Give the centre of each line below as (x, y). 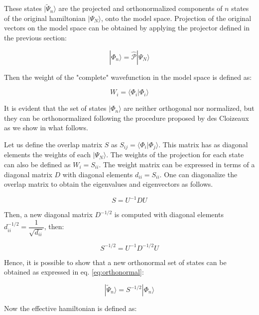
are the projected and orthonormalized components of (140, 8)
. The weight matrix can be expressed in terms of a (177, 164)
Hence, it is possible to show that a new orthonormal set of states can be (115, 262)
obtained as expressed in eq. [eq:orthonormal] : (74, 272)
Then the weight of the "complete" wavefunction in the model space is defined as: (128, 77)
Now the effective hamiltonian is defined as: (70, 308)
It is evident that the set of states (55, 108)
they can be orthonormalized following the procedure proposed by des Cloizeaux (127, 118)
